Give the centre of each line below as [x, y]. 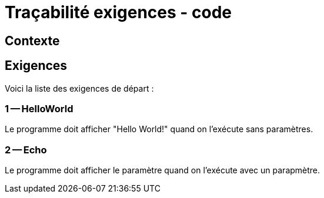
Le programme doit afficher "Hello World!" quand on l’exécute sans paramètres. [159, 129]
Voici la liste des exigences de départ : [79, 88]
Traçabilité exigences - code [118, 12]
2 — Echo [26, 150]
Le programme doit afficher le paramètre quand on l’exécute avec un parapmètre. [163, 170]
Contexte [32, 41]
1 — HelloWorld [39, 108]
